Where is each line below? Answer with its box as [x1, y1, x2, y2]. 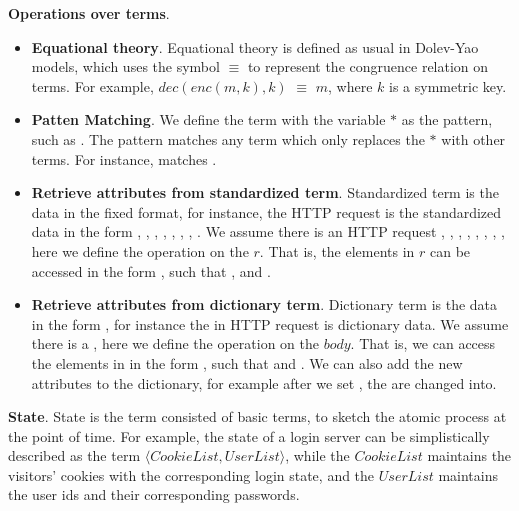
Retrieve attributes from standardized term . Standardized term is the [31, 182, 499, 203]
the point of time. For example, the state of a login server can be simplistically [8, 425, 490, 446]
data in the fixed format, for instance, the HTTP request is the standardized [31, 201, 502, 222]
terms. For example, [31, 75, 154, 96]
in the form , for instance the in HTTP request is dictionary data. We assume [31, 313, 509, 334]
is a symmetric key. [388, 75, 507, 96]
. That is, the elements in [259, 240, 415, 261]
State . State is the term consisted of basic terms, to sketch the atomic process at [8, 406, 507, 427]
